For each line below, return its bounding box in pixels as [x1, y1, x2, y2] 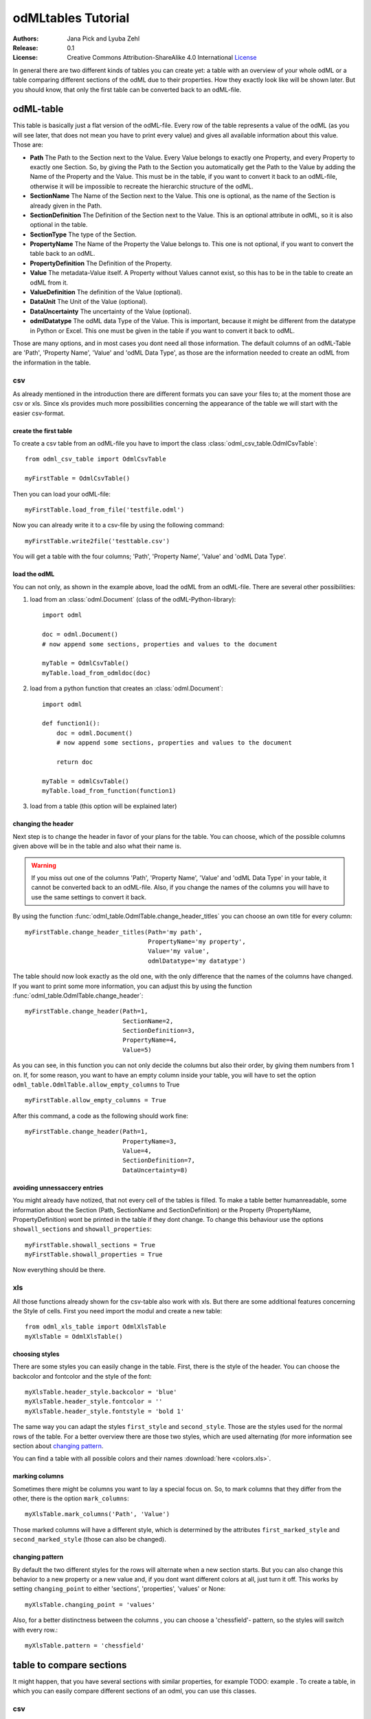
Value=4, [122, 1147, 153, 1154]
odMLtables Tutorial [12, 10, 130, 25]
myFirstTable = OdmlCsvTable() [25, 474, 131, 483]
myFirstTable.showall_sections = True [25, 1241, 156, 1249]
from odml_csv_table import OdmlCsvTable [25, 455, 166, 463]
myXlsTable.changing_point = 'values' [25, 1601, 156, 1608]
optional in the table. [30, 221, 89, 229]
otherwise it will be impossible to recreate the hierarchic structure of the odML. [30, 182, 254, 190]
